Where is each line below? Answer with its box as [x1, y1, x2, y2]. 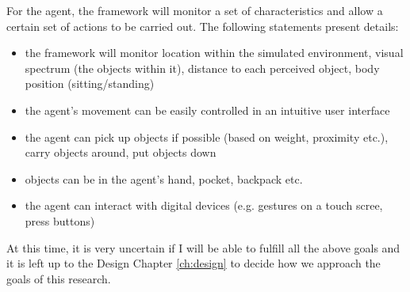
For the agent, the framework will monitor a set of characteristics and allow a [6, 2, 383, 18]
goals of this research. [6, 270, 111, 286]
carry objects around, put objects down [25, 144, 216, 161]
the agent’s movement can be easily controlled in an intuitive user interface [25, 101, 390, 118]
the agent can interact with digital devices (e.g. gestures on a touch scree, [25, 197, 383, 214]
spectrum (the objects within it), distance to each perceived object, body [25, 59, 380, 76]
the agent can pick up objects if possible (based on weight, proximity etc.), [25, 128, 389, 145]
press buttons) [25, 212, 95, 229]
